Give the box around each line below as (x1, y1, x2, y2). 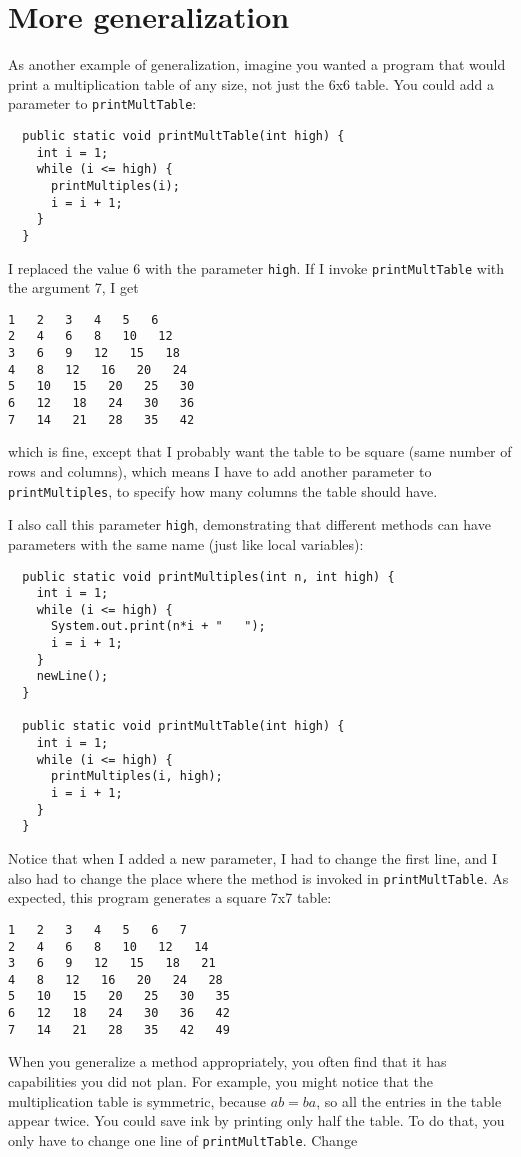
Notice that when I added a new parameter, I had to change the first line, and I (8, 848, 498, 868)
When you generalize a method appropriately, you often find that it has (8, 1051, 447, 1072)
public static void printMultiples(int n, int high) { (22, 569, 395, 584)
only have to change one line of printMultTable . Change (8, 1129, 358, 1150)
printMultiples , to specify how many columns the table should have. (8, 480, 438, 501)
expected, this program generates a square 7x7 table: (8, 887, 332, 908)
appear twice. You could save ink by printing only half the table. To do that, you (8, 1110, 505, 1131)
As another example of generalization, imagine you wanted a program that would (8, 54, 506, 75)
